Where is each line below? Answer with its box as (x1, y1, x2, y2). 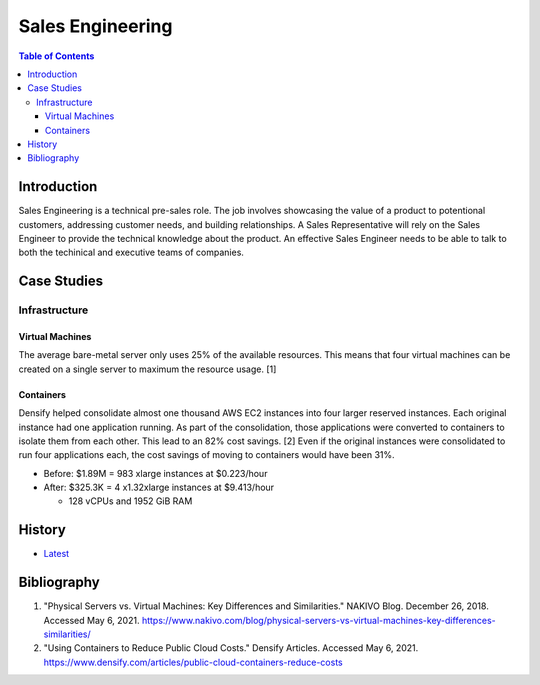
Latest (43, 548, 70, 560)
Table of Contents (18, 50, 95, 62)
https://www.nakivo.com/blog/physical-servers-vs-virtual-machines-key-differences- (141, 614, 497, 626)
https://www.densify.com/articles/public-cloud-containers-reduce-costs (43, 656, 344, 668)
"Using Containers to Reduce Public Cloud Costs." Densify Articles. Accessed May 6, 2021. (43, 642, 419, 654)
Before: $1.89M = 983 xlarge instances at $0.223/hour (43, 467, 268, 479)
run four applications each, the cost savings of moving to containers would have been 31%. (18, 449, 395, 461)
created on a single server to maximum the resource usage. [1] (18, 363, 277, 375)
